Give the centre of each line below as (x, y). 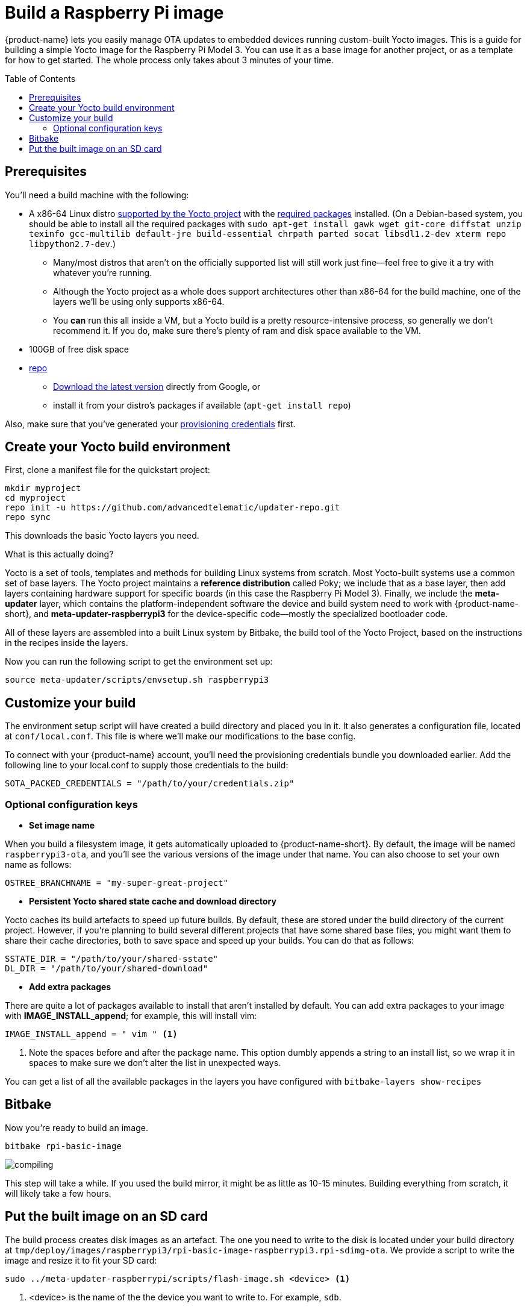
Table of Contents (40, 78)
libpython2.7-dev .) (72, 243)
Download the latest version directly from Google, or (157, 386)
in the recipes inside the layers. (67, 643)
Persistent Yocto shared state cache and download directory (153, 901)
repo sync (28, 517)
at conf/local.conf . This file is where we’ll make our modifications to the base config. (180, 736)
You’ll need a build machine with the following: (97, 195)
